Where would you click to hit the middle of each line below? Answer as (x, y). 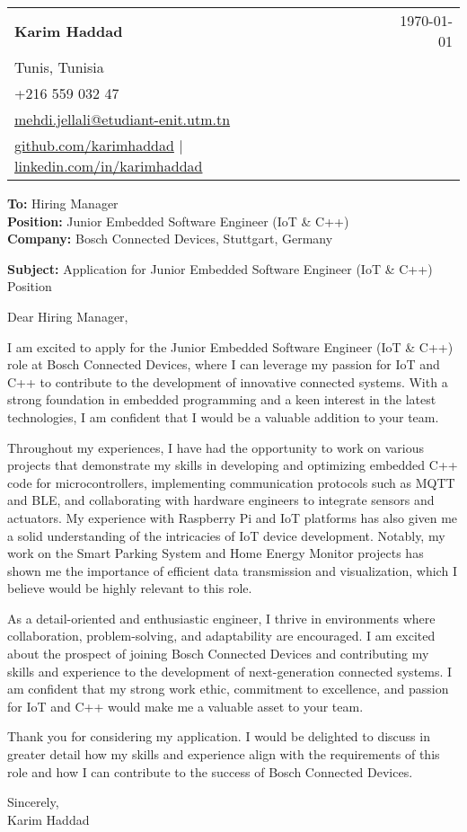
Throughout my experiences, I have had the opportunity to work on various (216, 447)
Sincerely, (33, 802)
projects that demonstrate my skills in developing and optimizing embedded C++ (233, 465)
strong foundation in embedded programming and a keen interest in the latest (222, 399)
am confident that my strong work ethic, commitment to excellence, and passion (228, 689)
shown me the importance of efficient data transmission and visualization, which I (232, 570)
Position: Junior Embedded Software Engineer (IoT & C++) (178, 221)
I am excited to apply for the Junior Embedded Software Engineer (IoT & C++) (230, 346)
